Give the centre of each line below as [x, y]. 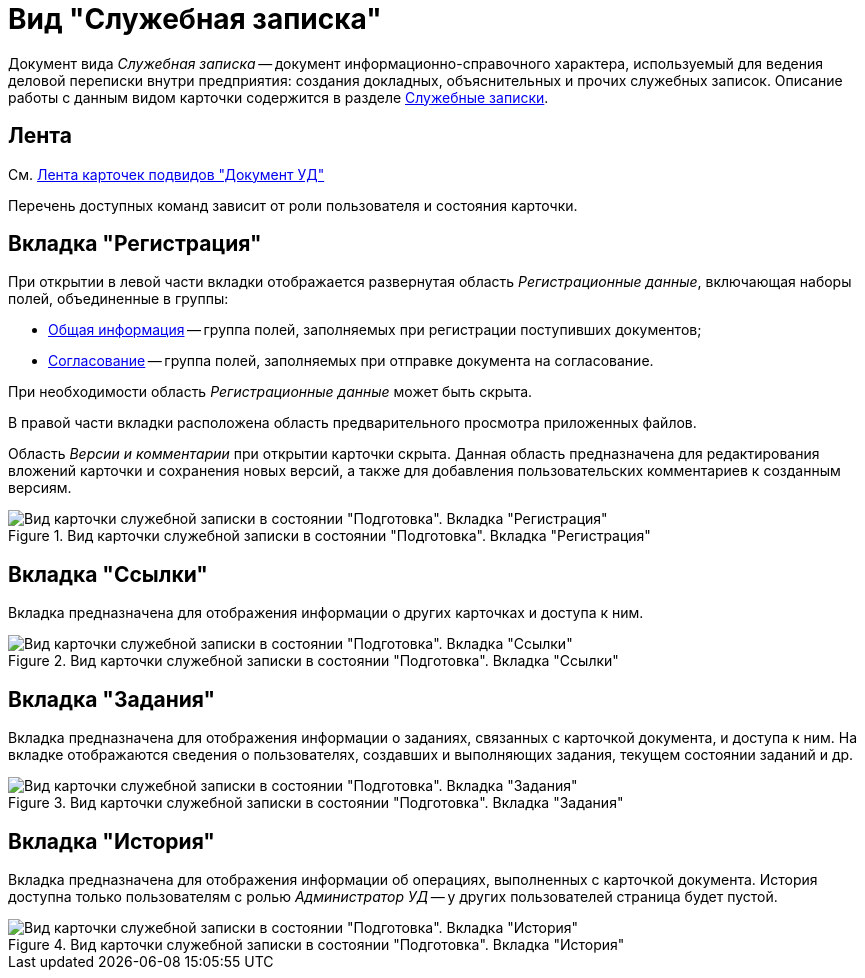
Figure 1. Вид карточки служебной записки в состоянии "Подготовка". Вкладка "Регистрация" [329, 536]
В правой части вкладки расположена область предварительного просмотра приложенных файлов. [352, 423]
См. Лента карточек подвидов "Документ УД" [166, 174]
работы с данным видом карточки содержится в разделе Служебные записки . [278, 97]
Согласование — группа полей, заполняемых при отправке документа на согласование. [351, 361]
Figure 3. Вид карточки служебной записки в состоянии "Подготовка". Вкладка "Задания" [316, 803]
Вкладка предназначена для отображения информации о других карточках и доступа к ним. [326, 613]
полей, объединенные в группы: [118, 299]
